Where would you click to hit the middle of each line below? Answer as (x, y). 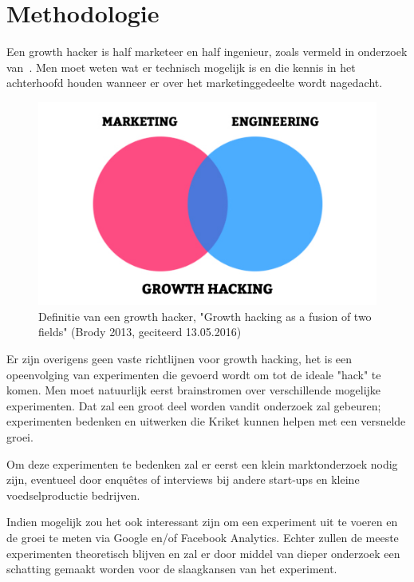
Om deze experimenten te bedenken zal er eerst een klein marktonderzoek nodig (202, 463)
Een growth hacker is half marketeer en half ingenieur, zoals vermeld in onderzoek (207, 51)
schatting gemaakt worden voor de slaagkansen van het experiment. (172, 569)
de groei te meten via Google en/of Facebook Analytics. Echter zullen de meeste (203, 538)
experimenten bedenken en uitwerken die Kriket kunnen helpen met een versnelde (206, 421)
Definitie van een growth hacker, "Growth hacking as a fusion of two (205, 316)
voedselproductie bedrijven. (73, 495)
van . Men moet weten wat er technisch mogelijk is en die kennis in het (181, 67)
